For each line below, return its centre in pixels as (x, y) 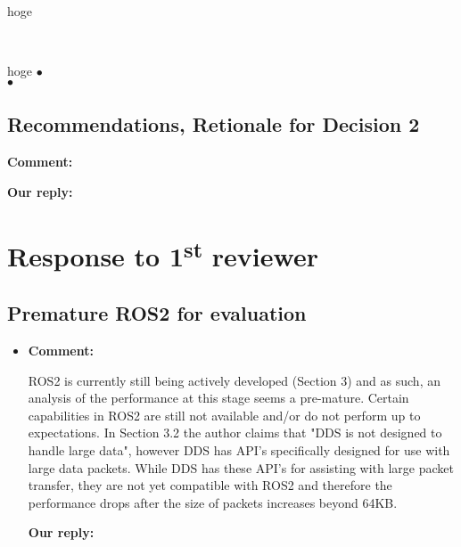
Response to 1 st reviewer (163, 254)
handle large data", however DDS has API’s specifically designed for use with (239, 450)
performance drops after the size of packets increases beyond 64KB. (213, 502)
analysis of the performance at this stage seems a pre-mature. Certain (218, 398)
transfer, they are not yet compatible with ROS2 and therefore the (210, 485)
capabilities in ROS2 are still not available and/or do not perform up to (224, 415)
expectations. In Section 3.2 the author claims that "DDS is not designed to (235, 433)
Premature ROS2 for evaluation (157, 313)
